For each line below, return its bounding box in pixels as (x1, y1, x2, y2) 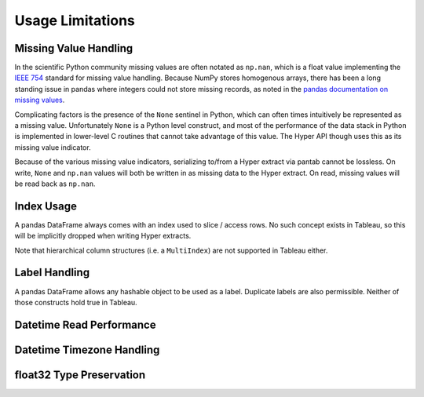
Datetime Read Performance (14, 318, 156, 331)
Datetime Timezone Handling (14, 343, 160, 356)
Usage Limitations (14, 12, 135, 29)
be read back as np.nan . (14, 179, 96, 188)
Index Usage (14, 199, 78, 213)
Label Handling (14, 266, 90, 279)
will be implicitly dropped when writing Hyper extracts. (14, 231, 192, 241)
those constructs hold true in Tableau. (14, 297, 137, 307)
